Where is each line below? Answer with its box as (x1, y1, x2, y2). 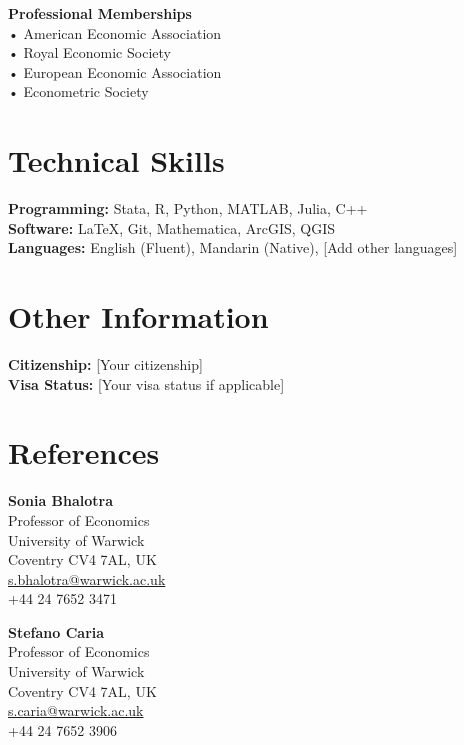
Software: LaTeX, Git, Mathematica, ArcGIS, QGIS (8, 217, 336, 238)
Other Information (8, 296, 269, 337)
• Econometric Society (8, 81, 149, 102)
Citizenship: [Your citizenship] (8, 354, 203, 374)
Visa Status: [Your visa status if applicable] (8, 373, 285, 394)
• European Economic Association (8, 61, 222, 82)
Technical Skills (8, 140, 225, 181)
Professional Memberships (8, 3, 192, 23)
